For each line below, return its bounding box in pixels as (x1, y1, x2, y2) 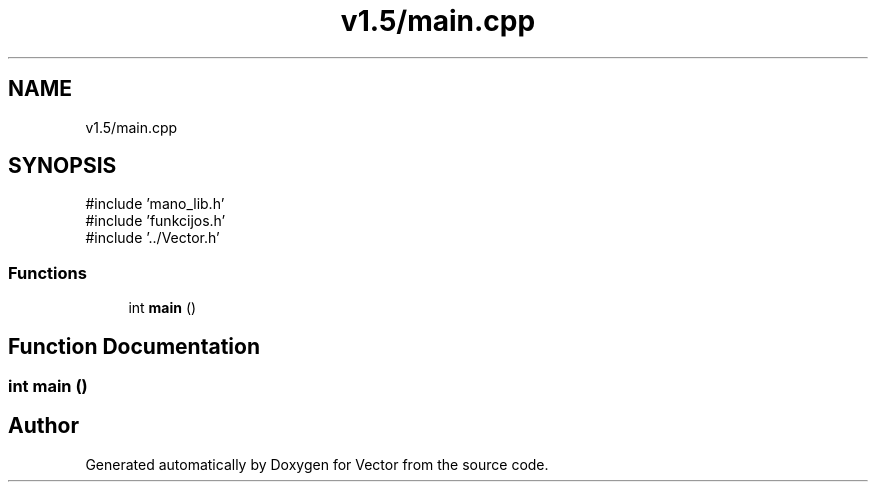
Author (8, 413, 79, 439)
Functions (8, 262, 87, 283)
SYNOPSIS (8, 153, 117, 179)
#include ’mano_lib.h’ (85, 195, 225, 213)
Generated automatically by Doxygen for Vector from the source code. (85, 455, 549, 473)
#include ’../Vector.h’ (85, 229, 220, 247)
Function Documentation (8, 333, 260, 359)
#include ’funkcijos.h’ (85, 212, 226, 230)
